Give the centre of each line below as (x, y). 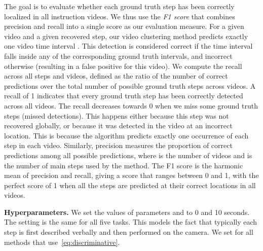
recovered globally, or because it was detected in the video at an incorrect (118, 126)
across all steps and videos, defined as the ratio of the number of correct (116, 76)
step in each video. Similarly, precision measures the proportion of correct (118, 145)
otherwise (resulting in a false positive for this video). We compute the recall (123, 66)
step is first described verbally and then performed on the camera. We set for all (129, 232)
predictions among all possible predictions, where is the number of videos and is (128, 155)
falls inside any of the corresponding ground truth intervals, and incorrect (118, 56)
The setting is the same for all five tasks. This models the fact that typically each (131, 222)
